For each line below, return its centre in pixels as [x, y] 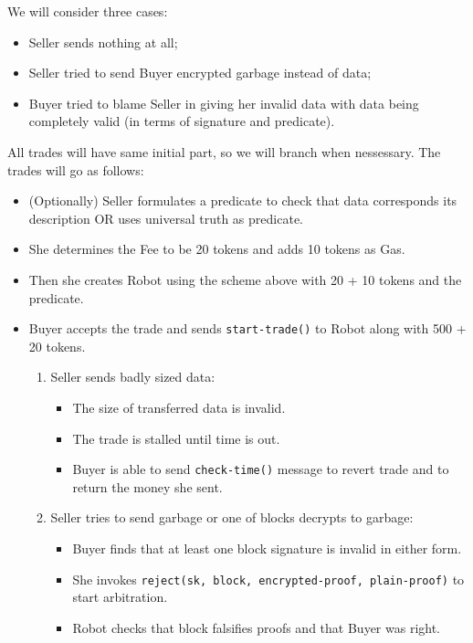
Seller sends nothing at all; [103, 42]
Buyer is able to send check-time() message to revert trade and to [261, 469]
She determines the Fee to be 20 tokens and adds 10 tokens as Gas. [217, 249]
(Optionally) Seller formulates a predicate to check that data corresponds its [243, 200]
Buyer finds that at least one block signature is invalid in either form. [267, 548]
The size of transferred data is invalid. [179, 407]
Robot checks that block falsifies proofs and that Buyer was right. [257, 627]
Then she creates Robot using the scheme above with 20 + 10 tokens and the [245, 279]
